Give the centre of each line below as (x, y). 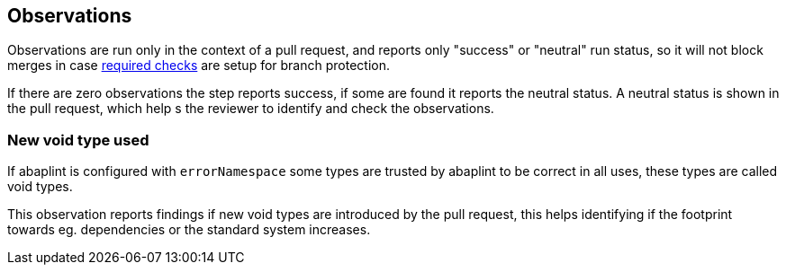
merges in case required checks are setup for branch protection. (199, 66)
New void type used (78, 140)
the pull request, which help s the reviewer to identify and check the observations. (251, 109)
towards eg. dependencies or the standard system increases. (189, 230)
